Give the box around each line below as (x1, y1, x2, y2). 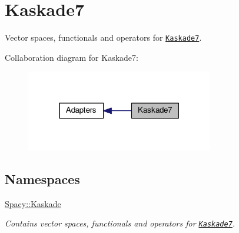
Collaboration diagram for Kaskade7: (5, 51, 138, 63)
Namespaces (5, 169, 80, 188)
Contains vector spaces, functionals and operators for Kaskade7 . (5, 217, 235, 229)
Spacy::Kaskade (5, 197, 61, 209)
